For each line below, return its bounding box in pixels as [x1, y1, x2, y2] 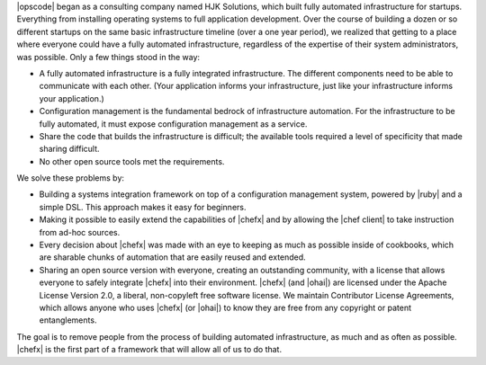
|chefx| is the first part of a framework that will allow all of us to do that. [16, 344, 283, 355]
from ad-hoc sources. [39, 227, 121, 237]
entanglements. [39, 315, 97, 325]
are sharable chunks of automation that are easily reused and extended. [39, 252, 306, 263]
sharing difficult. [39, 144, 100, 155]
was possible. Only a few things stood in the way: [16, 51, 201, 62]
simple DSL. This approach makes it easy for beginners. [39, 201, 247, 212]
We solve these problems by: [16, 173, 125, 183]
